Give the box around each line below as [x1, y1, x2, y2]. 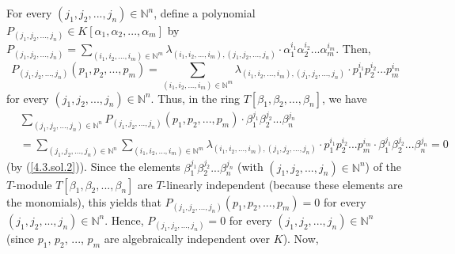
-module [13, 176, 52, 192]
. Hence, [104, 211, 144, 228]
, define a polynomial [154, 5, 256, 21]
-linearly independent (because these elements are [162, 176, 403, 192]
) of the [365, 158, 402, 175]
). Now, [282, 229, 319, 246]
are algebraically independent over [104, 229, 271, 246]
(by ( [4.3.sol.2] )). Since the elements [6, 158, 180, 175]
